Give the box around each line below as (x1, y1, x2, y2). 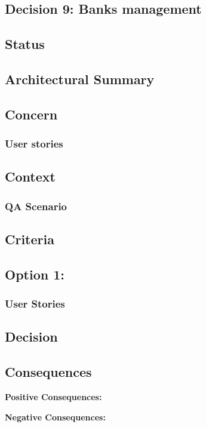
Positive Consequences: (5, 390, 102, 403)
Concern (5, 105, 58, 123)
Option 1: (5, 265, 64, 283)
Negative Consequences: (5, 410, 106, 423)
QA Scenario (5, 198, 67, 213)
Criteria (5, 229, 54, 248)
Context (5, 167, 56, 186)
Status (5, 35, 45, 53)
